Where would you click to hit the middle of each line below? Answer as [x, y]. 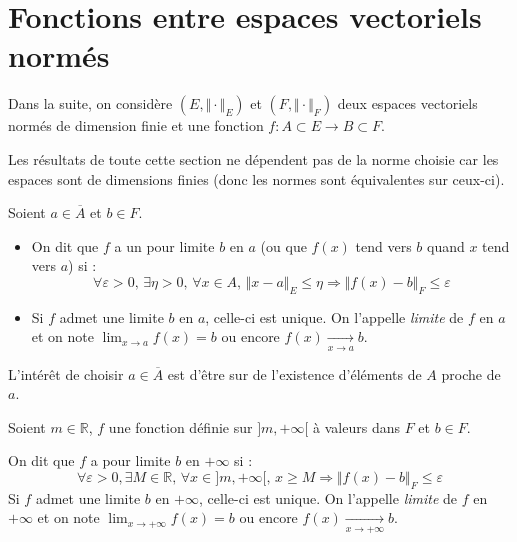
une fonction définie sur [180, 426]
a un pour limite [164, 245]
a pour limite [130, 460]
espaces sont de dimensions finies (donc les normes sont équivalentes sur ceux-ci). [256, 178]
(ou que [283, 245]
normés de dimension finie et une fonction [136, 125]
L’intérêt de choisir [66, 373]
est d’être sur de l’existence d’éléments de [294, 373]
